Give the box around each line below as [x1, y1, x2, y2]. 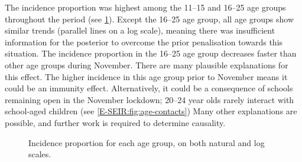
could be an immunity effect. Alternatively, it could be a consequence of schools [5, 82, 293, 94]
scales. [28, 148, 51, 160]
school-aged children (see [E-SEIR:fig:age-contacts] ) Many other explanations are [5, 105, 297, 117]
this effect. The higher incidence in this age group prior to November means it [5, 70, 288, 82]
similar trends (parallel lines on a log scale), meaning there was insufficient [5, 24, 275, 37]
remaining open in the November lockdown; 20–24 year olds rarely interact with [5, 93, 294, 105]
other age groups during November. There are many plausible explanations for [5, 58, 288, 71]
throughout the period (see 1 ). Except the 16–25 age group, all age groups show [5, 12, 294, 25]
